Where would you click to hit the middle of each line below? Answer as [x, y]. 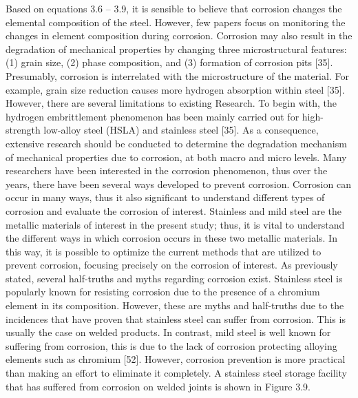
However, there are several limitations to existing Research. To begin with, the [171, 103]
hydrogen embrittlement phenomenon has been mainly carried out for [152, 116]
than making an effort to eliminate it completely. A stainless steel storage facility [176, 373]
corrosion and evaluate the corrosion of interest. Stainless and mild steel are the [173, 210]
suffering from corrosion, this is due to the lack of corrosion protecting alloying [171, 345]
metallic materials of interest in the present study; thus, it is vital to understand [175, 224]
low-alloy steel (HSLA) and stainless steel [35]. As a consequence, [181, 130]
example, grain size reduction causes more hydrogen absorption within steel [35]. [175, 89]
